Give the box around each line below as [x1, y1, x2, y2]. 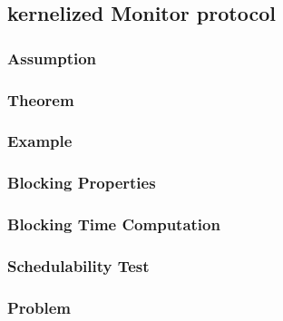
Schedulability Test [7, 254, 150, 277]
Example [7, 130, 73, 152]
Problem [7, 296, 71, 318]
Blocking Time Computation [7, 213, 220, 236]
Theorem [7, 88, 74, 111]
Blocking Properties [7, 171, 156, 194]
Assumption [7, 46, 97, 69]
